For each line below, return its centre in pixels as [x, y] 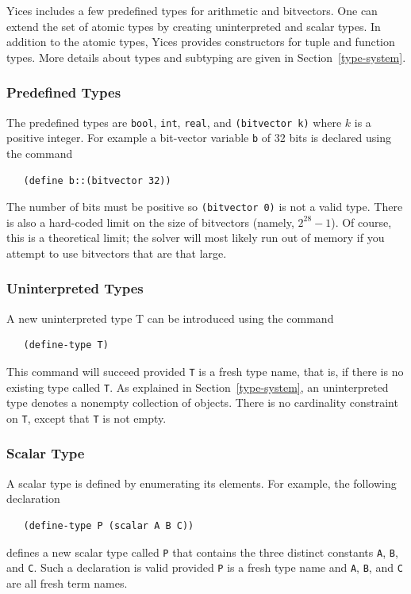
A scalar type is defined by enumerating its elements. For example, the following [202, 483]
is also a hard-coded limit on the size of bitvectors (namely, [150, 222]
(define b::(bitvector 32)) [97, 180]
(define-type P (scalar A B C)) [109, 525]
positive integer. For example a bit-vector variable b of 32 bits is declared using [199, 138]
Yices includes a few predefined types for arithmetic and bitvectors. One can [192, 10]
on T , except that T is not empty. [86, 418]
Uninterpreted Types [75, 288]
